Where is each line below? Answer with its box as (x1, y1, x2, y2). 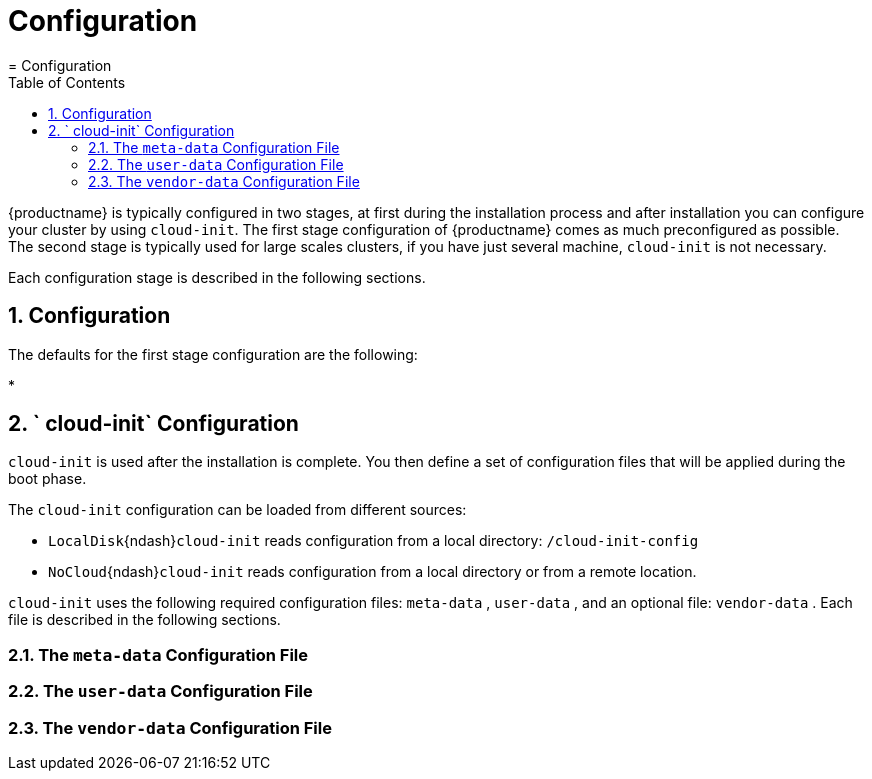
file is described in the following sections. (8, 611, 281, 629)
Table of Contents (8, 73, 126, 91)
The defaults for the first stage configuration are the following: (8, 345, 418, 363)
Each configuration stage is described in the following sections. (8, 268, 426, 286)
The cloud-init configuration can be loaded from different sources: (8, 501, 467, 519)
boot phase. (8, 470, 87, 488)
